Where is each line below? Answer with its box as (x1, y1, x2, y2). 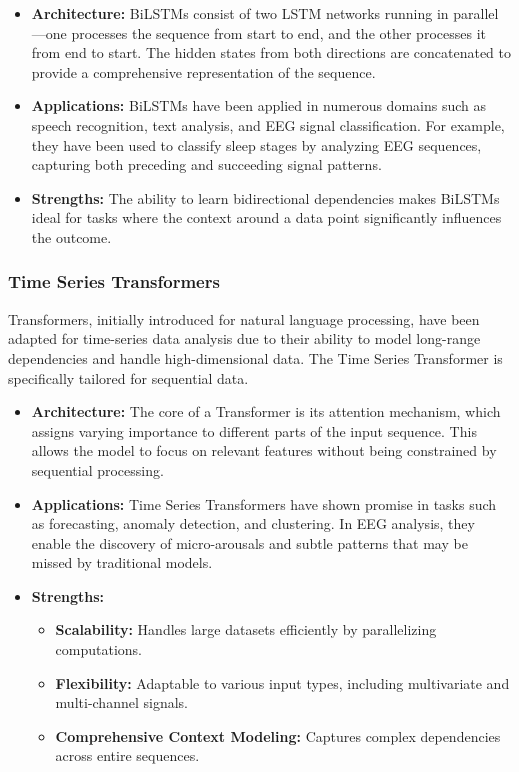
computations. (55, 639, 143, 660)
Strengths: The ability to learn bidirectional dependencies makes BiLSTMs (31, 187, 500, 208)
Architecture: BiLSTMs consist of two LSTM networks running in (31, 3, 449, 23)
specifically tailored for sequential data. (8, 367, 249, 388)
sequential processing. (31, 459, 164, 480)
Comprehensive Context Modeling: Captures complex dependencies (55, 725, 501, 746)
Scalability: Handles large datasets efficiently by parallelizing (55, 619, 437, 640)
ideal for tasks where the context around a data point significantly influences (31, 207, 502, 228)
